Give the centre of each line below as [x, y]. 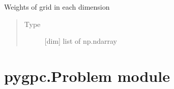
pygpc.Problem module [87, 76]
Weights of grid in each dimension [57, 7]
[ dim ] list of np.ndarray [81, 41]
